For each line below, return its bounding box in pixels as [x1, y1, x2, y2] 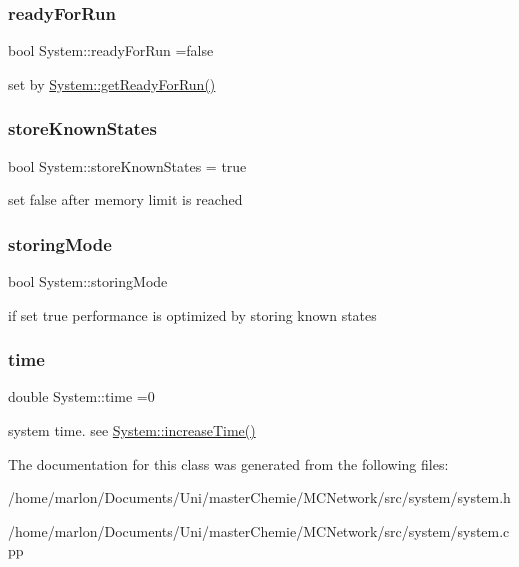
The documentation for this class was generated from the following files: [8, 453, 449, 474]
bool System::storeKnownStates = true [8, 155, 247, 176]
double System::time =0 [8, 386, 155, 407]
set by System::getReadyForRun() [8, 73, 216, 94]
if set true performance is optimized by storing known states [8, 304, 377, 325]
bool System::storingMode [8, 271, 168, 292]
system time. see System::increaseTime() [8, 420, 256, 441]
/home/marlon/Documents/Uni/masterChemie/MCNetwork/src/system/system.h [8, 487, 511, 508]
